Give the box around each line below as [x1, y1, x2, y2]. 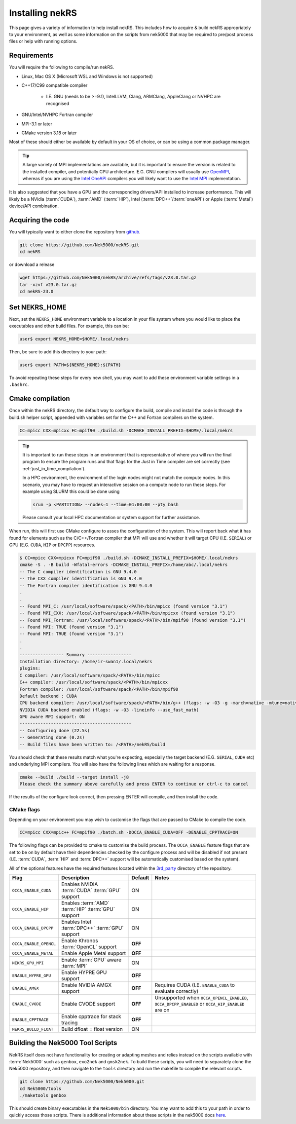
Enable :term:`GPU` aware [61, 956, 122, 963]
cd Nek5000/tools [19, 1086, 62, 1091]
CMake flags [9, 806, 40, 813]
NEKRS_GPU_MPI [12, 960, 44, 966]
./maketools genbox [19, 1093, 67, 1098]
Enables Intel [61, 918, 91, 925]
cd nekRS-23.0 [19, 289, 54, 295]
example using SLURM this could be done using [22, 488, 120, 494]
